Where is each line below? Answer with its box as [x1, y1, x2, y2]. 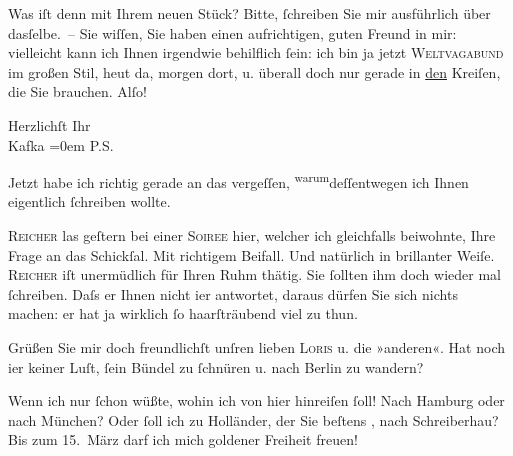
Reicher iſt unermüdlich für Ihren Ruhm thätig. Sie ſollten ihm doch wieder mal [8, 264, 501, 285]
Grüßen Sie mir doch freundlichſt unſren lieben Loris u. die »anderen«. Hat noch [8, 336, 505, 357]
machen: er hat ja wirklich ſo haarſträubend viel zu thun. [8, 303, 358, 324]
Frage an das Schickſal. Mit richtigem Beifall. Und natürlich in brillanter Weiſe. [8, 244, 495, 265]
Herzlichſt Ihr [8, 114, 91, 135]
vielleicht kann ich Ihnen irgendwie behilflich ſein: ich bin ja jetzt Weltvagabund [8, 42, 504, 63]
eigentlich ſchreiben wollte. [8, 191, 171, 212]
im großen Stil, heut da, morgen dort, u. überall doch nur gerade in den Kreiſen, [8, 61, 501, 82]
